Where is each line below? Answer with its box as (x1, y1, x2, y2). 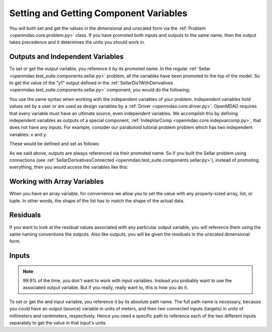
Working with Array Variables (9, 177, 104, 186)
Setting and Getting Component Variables (9, 8, 187, 19)
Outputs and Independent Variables (9, 52, 124, 61)
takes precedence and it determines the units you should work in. (9, 39, 146, 45)
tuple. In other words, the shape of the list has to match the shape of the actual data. (9, 197, 185, 204)
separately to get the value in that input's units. (9, 320, 107, 326)
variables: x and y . (9, 131, 47, 137)
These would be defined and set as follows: (9, 141, 100, 147)
